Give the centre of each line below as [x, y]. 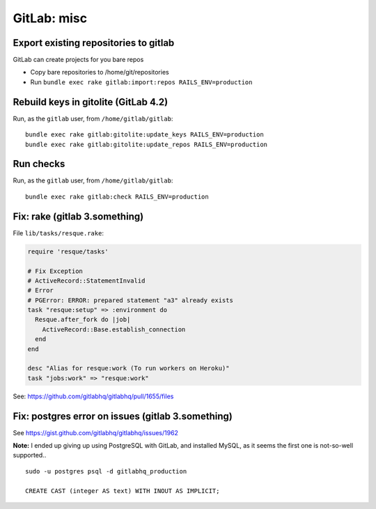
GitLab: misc [50, 18]
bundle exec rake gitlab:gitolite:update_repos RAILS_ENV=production [147, 144]
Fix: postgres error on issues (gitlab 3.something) [123, 416]
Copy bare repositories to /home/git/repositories [100, 72]
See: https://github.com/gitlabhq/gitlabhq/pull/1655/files [93, 396]
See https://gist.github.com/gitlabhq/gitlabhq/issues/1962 [96, 432]
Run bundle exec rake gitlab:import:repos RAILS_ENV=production [141, 82]
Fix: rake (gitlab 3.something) [78, 216]
